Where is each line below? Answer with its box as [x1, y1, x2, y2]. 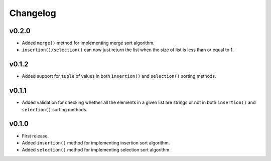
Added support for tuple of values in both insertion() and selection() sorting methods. [22, 73, 216, 79]
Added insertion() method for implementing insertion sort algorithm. [22, 139, 170, 145]
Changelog [9, 8, 56, 19]
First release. [22, 133, 49, 139]
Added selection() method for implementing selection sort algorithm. [22, 147, 171, 153]
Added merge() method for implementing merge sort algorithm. [22, 40, 155, 46]
